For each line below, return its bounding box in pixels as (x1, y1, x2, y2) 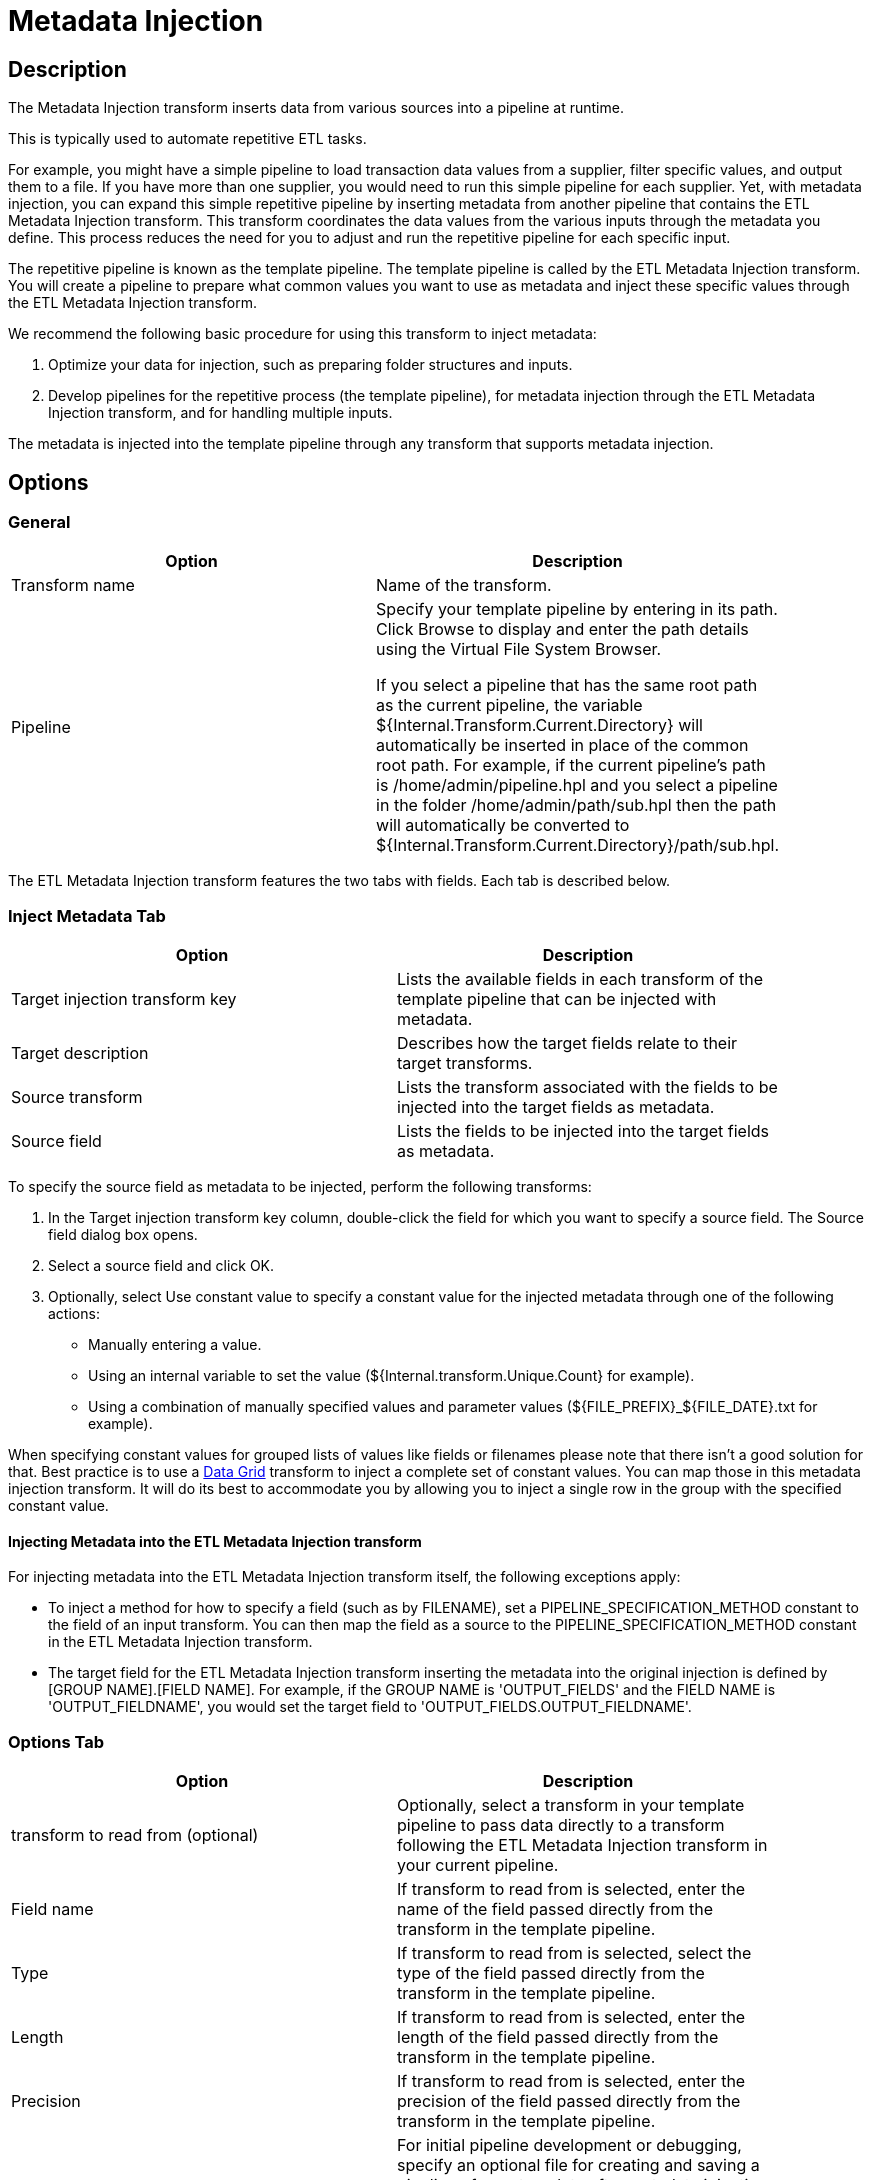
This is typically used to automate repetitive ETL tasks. (8, 130, 367, 148)
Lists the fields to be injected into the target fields (397, 1121, 770, 1142)
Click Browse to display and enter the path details (376, 619, 749, 640)
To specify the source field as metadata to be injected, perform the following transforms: (8, 1178, 592, 1196)
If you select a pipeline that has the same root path (376, 675, 758, 696)
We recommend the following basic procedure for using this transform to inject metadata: (8, 325, 597, 343)
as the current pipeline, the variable (376, 695, 643, 716)
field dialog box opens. (48, 1226, 198, 1244)
